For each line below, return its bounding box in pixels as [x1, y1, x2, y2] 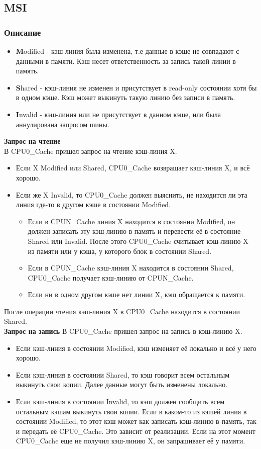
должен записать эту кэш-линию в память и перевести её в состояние [28, 226, 241, 236]
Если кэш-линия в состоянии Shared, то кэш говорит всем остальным [16, 369, 230, 380]
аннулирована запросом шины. [16, 119, 109, 129]
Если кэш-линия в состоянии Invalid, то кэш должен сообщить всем [16, 396, 225, 407]
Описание [4, 26, 41, 38]
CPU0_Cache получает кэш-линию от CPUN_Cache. [28, 272, 194, 283]
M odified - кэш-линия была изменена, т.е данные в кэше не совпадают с [16, 46, 239, 56]
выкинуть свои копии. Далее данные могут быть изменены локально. [16, 379, 228, 390]
